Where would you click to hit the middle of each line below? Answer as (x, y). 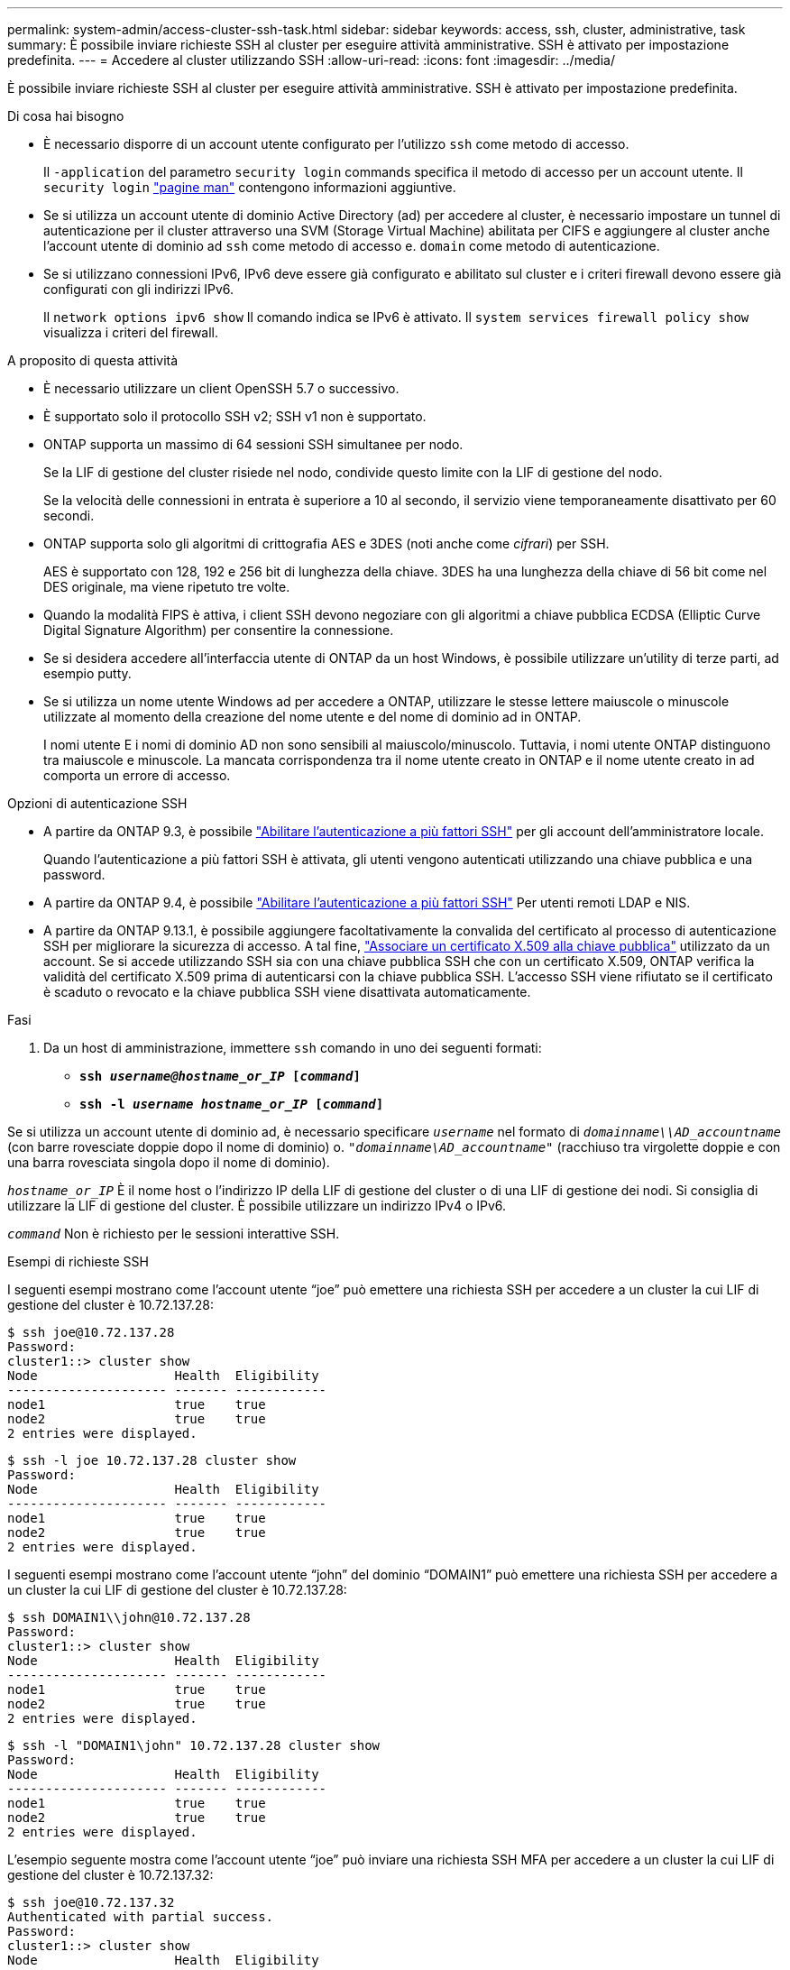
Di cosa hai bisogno (66, 116)
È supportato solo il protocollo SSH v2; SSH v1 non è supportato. (235, 416)
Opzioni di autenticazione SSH (97, 803)
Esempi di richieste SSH (78, 1261)
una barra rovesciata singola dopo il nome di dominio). (169, 1162)
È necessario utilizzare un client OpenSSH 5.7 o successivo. (221, 388)
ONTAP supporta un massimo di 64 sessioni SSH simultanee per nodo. (253, 444)
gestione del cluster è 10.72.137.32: (110, 1875)
